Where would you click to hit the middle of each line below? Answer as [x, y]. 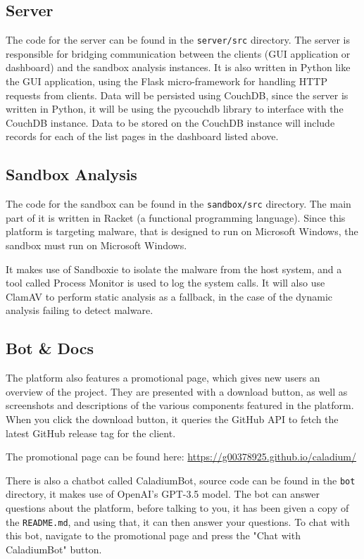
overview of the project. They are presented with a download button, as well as [177, 391]
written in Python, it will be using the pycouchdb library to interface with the [175, 109]
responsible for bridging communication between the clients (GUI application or [178, 53]
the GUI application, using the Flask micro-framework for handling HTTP [167, 81]
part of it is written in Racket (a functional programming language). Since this [176, 217]
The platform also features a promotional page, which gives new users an [163, 378]
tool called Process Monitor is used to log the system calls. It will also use [165, 283]
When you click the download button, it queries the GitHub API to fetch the [172, 419]
